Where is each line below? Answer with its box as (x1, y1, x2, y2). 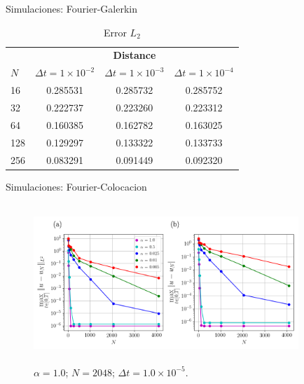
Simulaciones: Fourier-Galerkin (6, 1, 137, 15)
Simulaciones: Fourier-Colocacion (6, 179, 147, 193)
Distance (113, 48, 156, 62)
